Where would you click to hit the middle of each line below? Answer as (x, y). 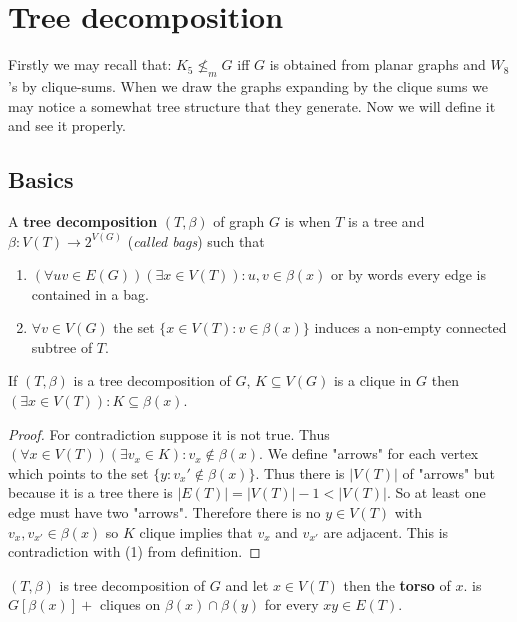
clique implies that (196, 531)
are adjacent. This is (386, 531)
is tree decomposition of (132, 584)
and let (247, 584)
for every (291, 604)
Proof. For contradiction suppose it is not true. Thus (169, 433)
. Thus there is (300, 472)
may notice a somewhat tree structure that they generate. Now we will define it (252, 105)
